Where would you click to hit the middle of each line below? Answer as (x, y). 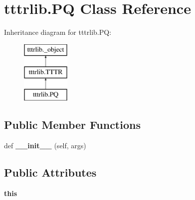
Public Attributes (50, 172)
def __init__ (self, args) (45, 145)
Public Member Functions (72, 125)
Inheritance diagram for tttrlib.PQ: (58, 32)
